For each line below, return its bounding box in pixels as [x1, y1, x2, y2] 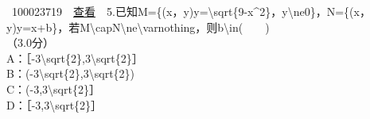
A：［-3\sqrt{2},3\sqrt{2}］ [6, 49, 143, 66]
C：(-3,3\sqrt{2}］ [6, 80, 100, 97]
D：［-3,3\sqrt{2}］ [6, 96, 103, 113]
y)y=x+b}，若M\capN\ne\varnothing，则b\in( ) [6, 18, 270, 35]
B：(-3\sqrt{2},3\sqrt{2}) [6, 65, 135, 82]
